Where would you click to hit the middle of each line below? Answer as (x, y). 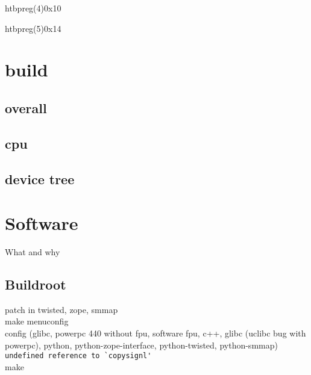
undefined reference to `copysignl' (78, 356)
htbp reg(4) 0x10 (33, 8)
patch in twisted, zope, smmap (61, 309)
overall (26, 107)
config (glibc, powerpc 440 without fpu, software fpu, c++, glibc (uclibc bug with (155, 333)
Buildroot (36, 284)
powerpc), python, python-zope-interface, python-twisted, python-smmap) (141, 345)
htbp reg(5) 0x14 (33, 28)
